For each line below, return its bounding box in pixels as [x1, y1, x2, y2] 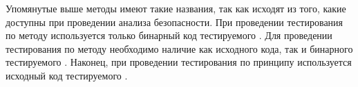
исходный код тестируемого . [6, 68, 128, 82]
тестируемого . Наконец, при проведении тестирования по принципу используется [6, 55, 352, 69]
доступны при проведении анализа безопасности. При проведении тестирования [6, 14, 343, 29]
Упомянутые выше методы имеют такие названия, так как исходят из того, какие [6, 1, 346, 15]
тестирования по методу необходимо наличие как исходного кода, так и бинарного [6, 41, 353, 55]
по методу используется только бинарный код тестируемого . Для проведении [6, 28, 332, 42]
